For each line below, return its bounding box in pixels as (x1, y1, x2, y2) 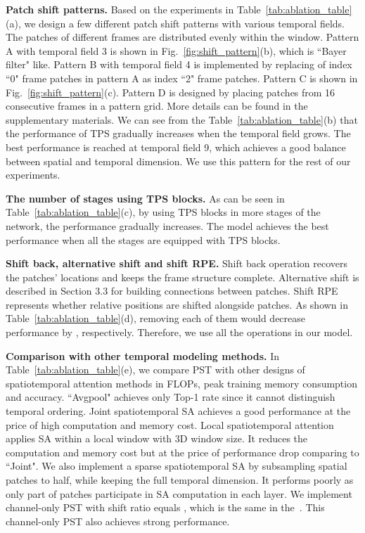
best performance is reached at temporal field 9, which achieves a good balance (6, 139, 346, 154)
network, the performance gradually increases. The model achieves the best (6, 218, 329, 233)
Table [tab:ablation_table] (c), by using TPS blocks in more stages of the (6, 205, 321, 219)
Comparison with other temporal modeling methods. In (6, 348, 280, 363)
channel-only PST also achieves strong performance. (6, 513, 230, 528)
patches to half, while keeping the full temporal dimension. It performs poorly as (6, 473, 354, 487)
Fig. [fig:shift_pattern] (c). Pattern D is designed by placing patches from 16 (6, 84, 335, 99)
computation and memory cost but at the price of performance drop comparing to (6, 444, 359, 459)
